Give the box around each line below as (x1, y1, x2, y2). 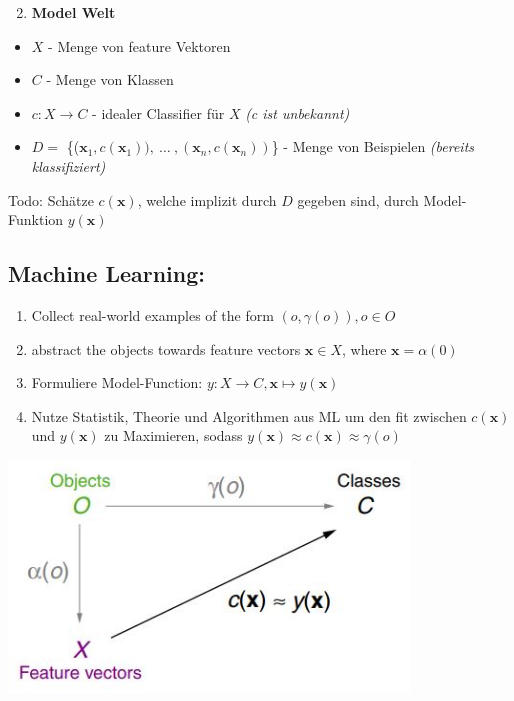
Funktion (8, 209, 64, 230)
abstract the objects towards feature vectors (31, 338, 301, 359)
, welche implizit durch (137, 189, 277, 210)
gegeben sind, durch (297, 189, 419, 210)
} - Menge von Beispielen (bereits (271, 136, 475, 157)
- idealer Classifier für (92, 102, 225, 123)
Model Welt (31, 2, 116, 22)
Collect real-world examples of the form (31, 304, 274, 325)
